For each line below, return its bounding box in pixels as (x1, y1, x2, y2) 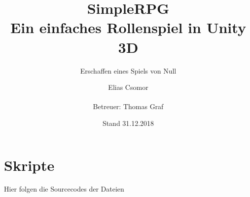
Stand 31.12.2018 (102, 118, 154, 128)
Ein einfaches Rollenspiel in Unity (10, 17, 246, 38)
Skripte (4, 155, 55, 175)
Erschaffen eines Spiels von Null (80, 65, 177, 76)
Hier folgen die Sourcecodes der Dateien (4, 184, 124, 194)
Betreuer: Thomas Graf (93, 101, 164, 112)
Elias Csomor (108, 82, 148, 92)
